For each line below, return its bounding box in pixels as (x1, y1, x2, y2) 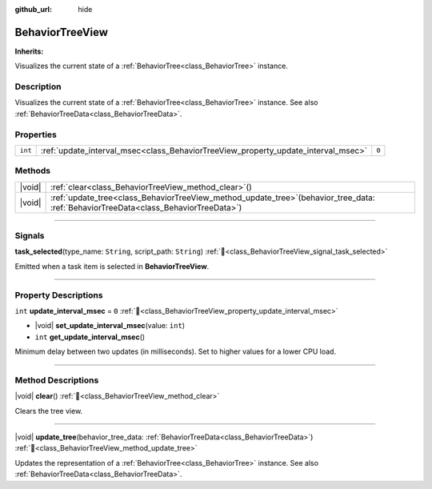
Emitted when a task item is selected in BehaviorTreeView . (14, 261, 210, 271)
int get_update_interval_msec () (34, 332, 146, 342)
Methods (14, 165, 51, 176)
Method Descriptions (14, 375, 99, 386)
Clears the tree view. (14, 406, 83, 415)
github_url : (14, 5, 52, 14)
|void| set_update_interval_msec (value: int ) (34, 321, 186, 331)
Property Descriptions (14, 289, 103, 300)
